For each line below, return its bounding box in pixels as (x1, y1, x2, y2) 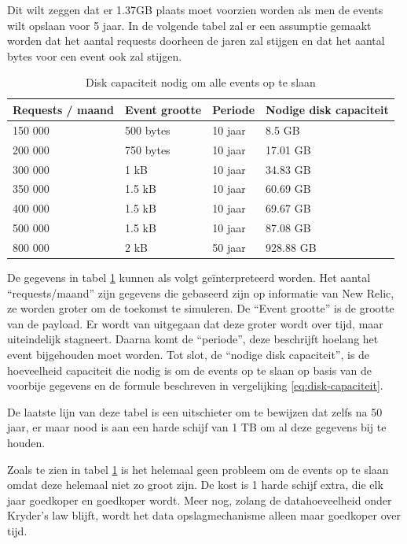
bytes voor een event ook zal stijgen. (7, 47, 182, 64)
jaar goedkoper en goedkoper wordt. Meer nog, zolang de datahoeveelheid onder (7, 491, 392, 508)
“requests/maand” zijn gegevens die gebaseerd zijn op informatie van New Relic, (7, 284, 394, 301)
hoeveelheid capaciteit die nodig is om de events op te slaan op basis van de (7, 361, 372, 378)
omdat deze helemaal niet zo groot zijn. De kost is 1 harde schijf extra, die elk (7, 476, 383, 493)
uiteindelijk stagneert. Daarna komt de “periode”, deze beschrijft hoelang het (7, 331, 379, 347)
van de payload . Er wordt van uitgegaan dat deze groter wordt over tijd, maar (7, 315, 383, 331)
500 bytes (124, 121, 170, 138)
